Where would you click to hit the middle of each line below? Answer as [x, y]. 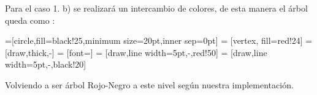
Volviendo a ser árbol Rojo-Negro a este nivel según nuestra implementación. [149, 84]
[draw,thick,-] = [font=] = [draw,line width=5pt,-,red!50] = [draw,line [136, 52]
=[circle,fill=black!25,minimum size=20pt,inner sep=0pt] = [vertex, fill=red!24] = [159, 40]
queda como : [30, 20]
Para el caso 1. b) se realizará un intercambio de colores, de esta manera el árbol [156, 8]
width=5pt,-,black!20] [46, 64]
